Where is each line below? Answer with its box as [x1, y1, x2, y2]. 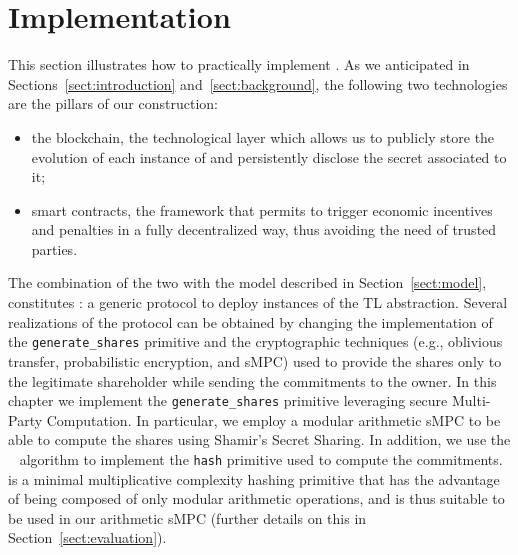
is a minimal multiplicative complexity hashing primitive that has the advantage [8, 468, 500, 489]
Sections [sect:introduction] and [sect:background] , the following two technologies [8, 73, 508, 94]
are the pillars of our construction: [8, 93, 218, 114]
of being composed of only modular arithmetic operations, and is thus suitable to [8, 488, 505, 509]
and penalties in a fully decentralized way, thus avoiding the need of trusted [31, 219, 497, 240]
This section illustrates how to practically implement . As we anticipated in [8, 54, 470, 75]
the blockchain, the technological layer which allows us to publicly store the [31, 126, 495, 147]
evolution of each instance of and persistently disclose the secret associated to [31, 146, 507, 167]
